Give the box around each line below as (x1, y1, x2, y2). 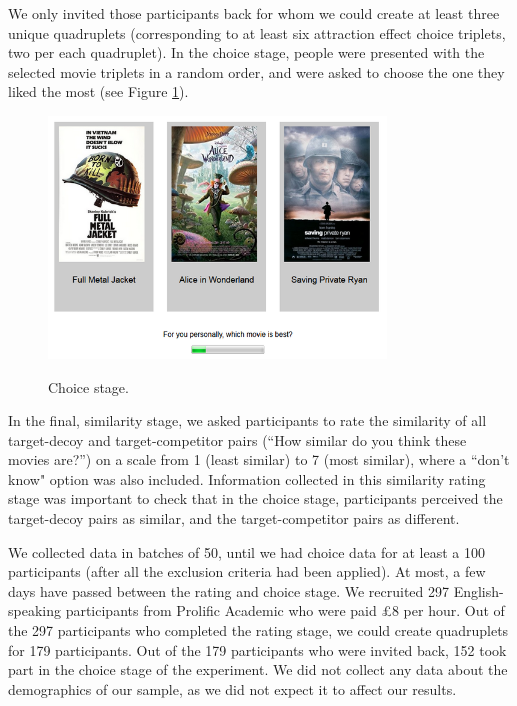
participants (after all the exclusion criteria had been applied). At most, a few (8, 561, 486, 582)
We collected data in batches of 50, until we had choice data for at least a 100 (8, 541, 485, 562)
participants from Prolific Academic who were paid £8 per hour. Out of (65, 600, 505, 621)
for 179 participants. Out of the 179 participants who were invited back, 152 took (8, 639, 507, 660)
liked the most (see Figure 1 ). (8, 81, 189, 102)
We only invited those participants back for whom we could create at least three (8, 3, 500, 23)
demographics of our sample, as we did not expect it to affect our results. (8, 678, 457, 699)
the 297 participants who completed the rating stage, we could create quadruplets (8, 620, 509, 641)
